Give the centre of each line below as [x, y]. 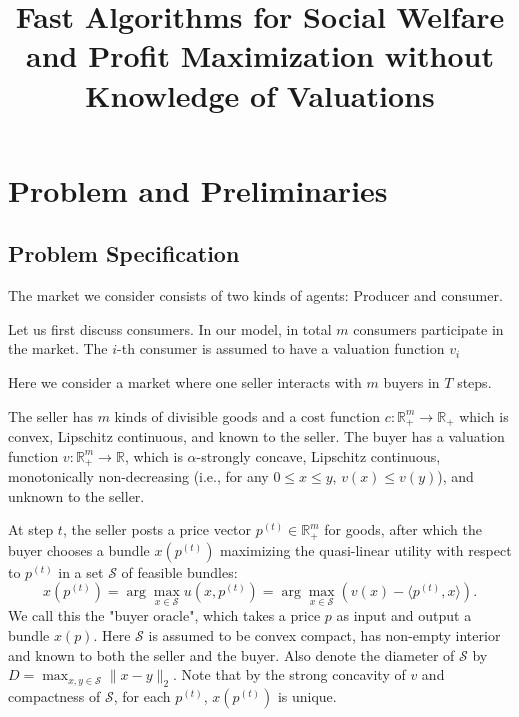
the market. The [58, 348]
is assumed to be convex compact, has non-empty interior [324, 635]
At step [31, 529]
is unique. [307, 696]
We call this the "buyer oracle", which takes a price [164, 615]
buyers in [411, 381]
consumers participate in [428, 328]
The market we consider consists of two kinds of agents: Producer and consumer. [255, 295]
